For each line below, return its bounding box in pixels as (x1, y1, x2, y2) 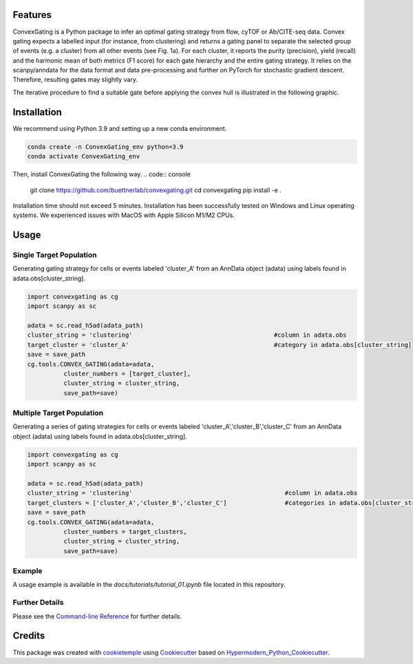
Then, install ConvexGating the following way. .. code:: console (12, 170, 191, 178)
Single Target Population (12, 250, 97, 260)
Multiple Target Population (12, 408, 103, 418)
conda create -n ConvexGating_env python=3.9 (27, 143, 184, 151)
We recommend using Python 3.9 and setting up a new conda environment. (12, 124, 227, 132)
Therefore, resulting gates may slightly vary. (12, 76, 138, 84)
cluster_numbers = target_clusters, (63, 528, 187, 535)
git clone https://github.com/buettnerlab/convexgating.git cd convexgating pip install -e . (30, 186, 282, 194)
